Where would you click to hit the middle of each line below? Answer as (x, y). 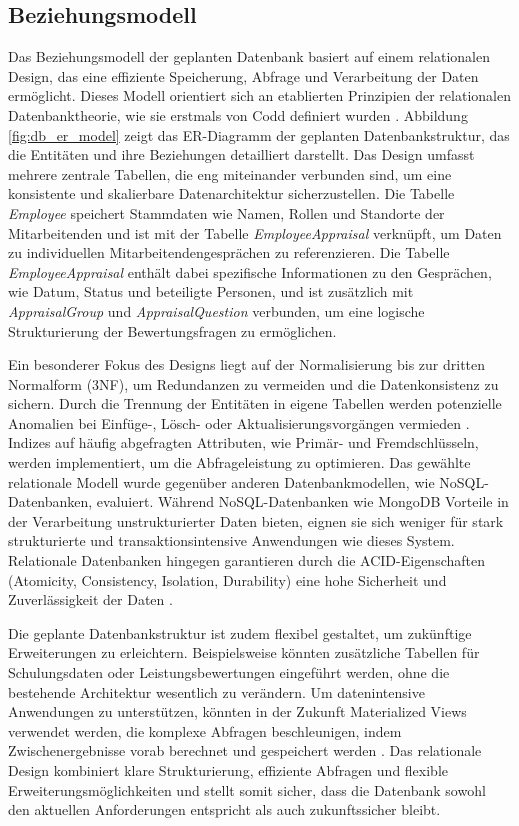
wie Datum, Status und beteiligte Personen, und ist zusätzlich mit (211, 291)
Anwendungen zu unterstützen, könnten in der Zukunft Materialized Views (237, 711)
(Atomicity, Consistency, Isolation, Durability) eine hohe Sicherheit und (227, 579)
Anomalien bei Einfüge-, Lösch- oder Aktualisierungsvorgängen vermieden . (239, 422)
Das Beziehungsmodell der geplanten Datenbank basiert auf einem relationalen (249, 56)
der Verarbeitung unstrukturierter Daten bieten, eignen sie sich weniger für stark (256, 520)
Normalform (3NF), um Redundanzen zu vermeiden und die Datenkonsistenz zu (253, 383)
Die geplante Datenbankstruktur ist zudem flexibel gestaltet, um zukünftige (240, 632)
